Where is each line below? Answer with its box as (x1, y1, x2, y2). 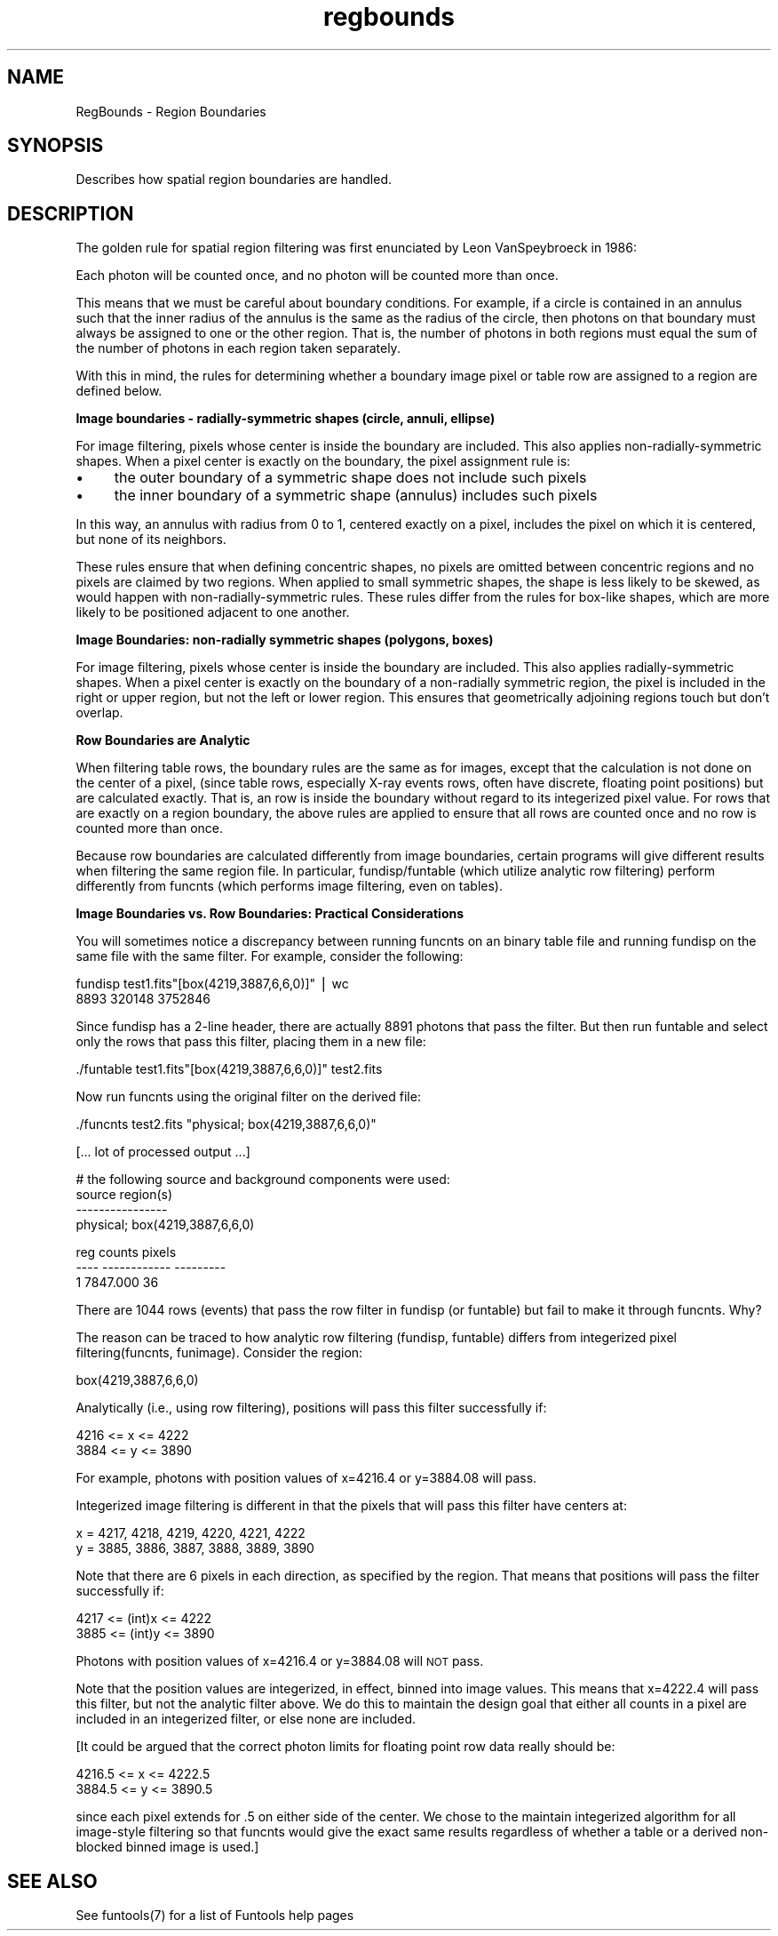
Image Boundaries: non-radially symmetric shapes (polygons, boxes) (75, 632, 494, 648)
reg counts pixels (75, 1244, 177, 1260)
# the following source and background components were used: (75, 1172, 450, 1188)
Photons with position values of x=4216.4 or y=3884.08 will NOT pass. (75, 1653, 484, 1669)
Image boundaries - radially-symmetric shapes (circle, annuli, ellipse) (75, 411, 496, 427)
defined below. (75, 383, 163, 399)
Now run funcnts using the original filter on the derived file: (75, 1089, 421, 1105)
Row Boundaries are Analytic (75, 732, 250, 748)
